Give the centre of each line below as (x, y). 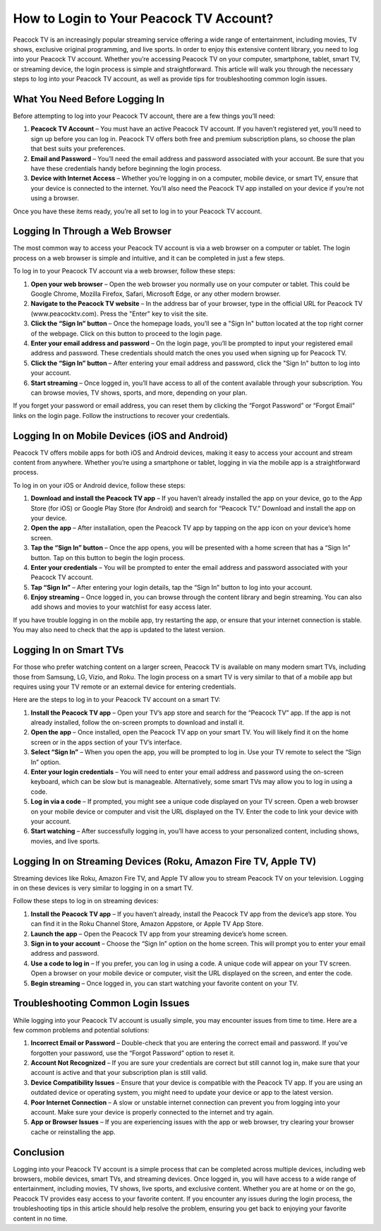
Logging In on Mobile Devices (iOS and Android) (121, 435)
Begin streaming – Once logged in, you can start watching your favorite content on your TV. (165, 983)
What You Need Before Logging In (89, 99)
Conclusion (39, 1152)
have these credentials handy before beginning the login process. (126, 168)
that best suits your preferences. (78, 149)
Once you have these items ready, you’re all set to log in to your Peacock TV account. (138, 211)
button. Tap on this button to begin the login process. (108, 557)
